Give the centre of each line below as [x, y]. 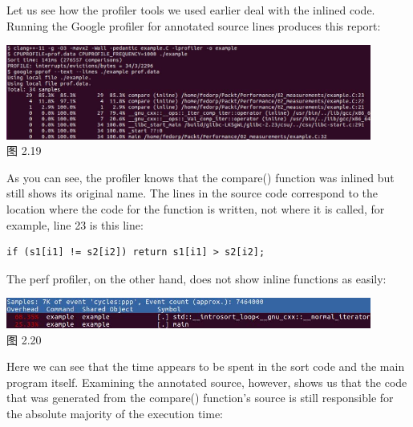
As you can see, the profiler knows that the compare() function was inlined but [200, 177]
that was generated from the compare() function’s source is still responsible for [200, 398]
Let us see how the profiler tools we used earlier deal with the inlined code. [191, 10]
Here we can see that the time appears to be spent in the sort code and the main [206, 366]
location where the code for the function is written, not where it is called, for [196, 208]
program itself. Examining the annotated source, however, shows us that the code [207, 382]
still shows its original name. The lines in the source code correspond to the [192, 193]
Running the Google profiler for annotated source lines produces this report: [194, 25]
